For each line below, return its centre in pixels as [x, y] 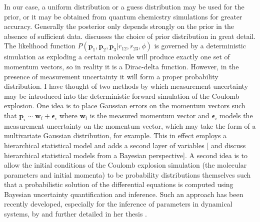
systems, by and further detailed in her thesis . [75, 214]
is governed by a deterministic [200, 46]
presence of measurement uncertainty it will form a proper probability [111, 76]
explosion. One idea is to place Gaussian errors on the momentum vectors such [125, 106]
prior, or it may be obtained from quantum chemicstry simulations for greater [123, 16]
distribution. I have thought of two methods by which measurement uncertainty [126, 86]
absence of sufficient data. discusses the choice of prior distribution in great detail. [130, 36]
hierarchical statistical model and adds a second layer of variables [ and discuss [125, 145]
